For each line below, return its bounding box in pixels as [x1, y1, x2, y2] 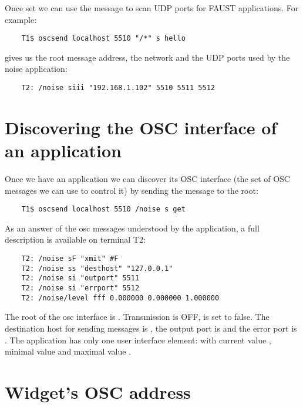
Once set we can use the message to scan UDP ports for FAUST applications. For [5, 2, 299, 14]
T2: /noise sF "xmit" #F [21, 254, 119, 263]
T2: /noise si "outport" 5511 [21, 274, 140, 283]
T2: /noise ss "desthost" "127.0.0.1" [21, 264, 173, 273]
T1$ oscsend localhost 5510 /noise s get [21, 205, 186, 214]
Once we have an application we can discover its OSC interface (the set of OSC [5, 173, 290, 184]
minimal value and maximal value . [5, 345, 132, 358]
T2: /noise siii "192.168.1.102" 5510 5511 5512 [21, 84, 215, 92]
